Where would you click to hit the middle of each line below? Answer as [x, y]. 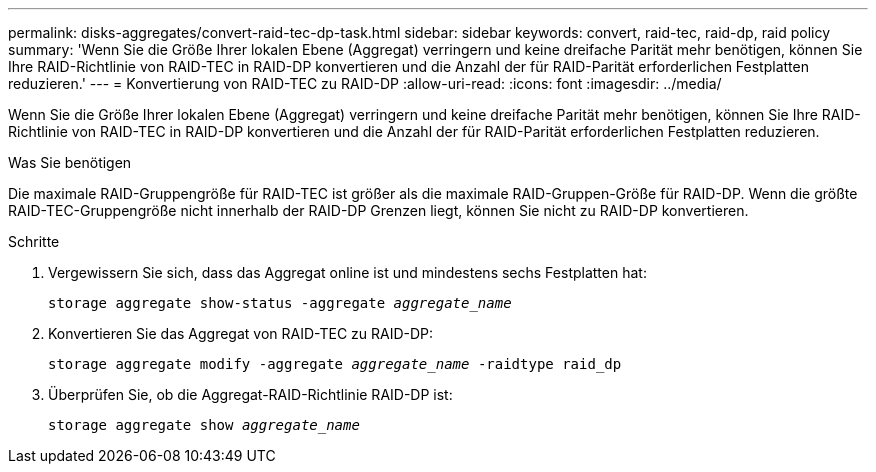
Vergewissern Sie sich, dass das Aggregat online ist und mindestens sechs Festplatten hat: [347, 272]
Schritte [34, 241]
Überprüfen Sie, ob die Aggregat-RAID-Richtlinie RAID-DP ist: [250, 394]
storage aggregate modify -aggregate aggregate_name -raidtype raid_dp [335, 364]
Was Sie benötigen [70, 162]
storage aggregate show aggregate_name [204, 425]
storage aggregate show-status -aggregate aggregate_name [280, 303]
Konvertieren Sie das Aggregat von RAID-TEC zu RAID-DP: [241, 333]
